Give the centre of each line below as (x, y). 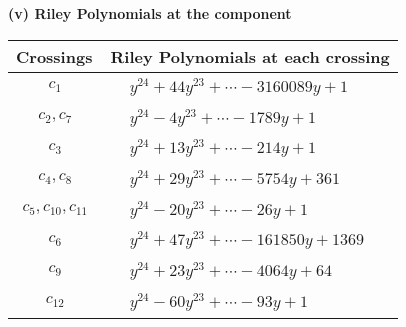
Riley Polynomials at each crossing (250, 56)
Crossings (54, 56)
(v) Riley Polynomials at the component (150, 13)
